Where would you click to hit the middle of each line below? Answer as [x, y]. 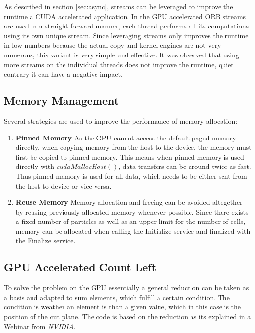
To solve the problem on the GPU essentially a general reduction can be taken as [127, 288]
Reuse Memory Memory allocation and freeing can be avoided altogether [129, 202]
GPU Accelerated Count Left [80, 267]
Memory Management [62, 100]
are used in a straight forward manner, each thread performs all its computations [126, 26]
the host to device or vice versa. [64, 185]
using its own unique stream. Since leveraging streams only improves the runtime [126, 35]
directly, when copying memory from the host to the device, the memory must [133, 147]
